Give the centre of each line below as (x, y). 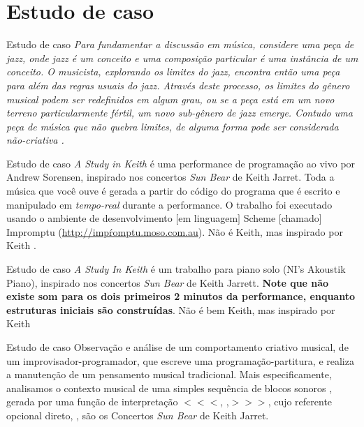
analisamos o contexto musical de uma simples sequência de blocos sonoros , (169, 388)
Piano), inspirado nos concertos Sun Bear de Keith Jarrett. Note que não (168, 282)
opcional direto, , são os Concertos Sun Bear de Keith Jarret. (138, 415)
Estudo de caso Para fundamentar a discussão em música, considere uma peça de (180, 44)
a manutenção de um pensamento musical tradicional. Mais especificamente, (169, 374)
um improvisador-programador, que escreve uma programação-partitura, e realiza (180, 360)
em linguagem (208, 218)
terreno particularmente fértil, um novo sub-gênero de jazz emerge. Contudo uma (180, 113)
